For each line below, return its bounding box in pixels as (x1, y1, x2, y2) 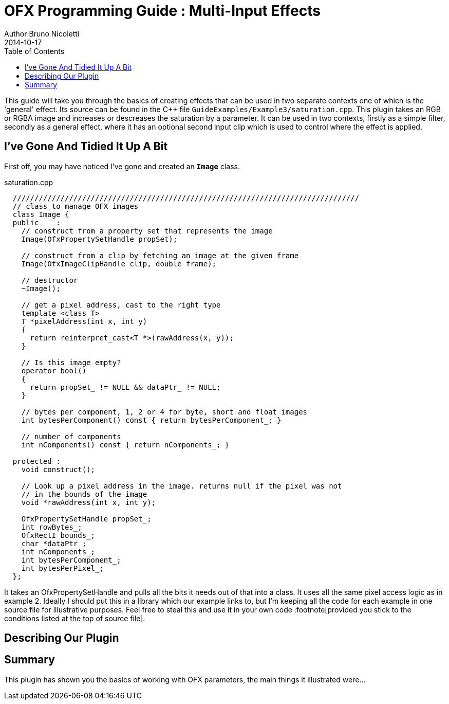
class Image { (12, 210, 69, 219)
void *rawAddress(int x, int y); (21, 498, 156, 507)
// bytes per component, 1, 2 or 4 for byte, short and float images (21, 407, 308, 416)
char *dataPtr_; (21, 539, 87, 548)
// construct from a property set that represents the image (21, 226, 273, 235)
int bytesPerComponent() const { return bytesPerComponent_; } (21, 416, 282, 424)
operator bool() (21, 366, 87, 375)
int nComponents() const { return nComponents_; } (21, 440, 230, 449)
